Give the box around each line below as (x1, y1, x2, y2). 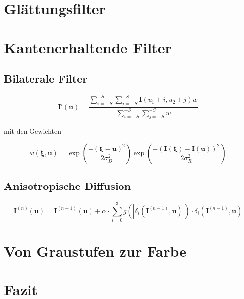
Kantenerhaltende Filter (4, 37, 172, 57)
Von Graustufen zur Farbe (4, 240, 187, 261)
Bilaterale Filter (4, 71, 88, 86)
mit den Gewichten (4, 126, 61, 136)
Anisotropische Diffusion (4, 178, 131, 193)
